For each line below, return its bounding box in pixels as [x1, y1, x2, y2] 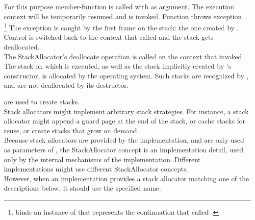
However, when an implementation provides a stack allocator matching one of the [4, 173, 249, 183]
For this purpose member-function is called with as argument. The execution [4, 1, 234, 11]
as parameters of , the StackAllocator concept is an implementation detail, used [4, 144, 244, 154]
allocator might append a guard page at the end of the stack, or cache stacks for [4, 116, 245, 126]
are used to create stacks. [4, 97, 80, 106]
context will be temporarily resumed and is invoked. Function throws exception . [4, 11, 246, 21]
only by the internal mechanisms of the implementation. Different [4, 154, 201, 164]
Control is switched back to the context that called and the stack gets [4, 32, 214, 42]
